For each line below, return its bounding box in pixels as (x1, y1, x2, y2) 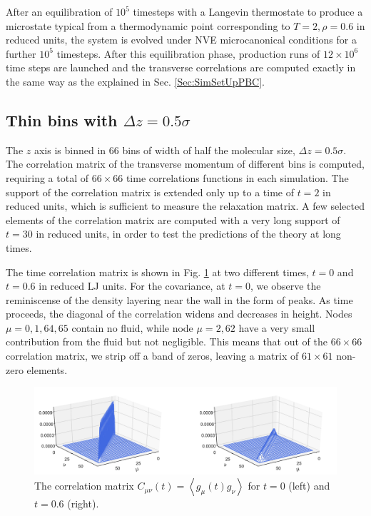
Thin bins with (6, 108, 118, 131)
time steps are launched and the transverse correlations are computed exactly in (6, 60, 356, 75)
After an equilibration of (6, 4, 113, 19)
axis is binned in (34, 142, 106, 157)
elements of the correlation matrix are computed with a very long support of (6, 212, 340, 227)
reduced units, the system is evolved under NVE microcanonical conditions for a (6, 32, 357, 47)
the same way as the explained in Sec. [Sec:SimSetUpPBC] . (6, 74, 265, 88)
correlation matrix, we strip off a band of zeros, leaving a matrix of (6, 348, 299, 363)
